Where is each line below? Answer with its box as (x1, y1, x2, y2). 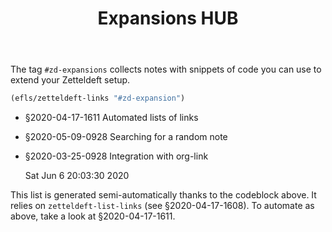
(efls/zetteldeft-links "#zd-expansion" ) (10, 93, 186, 104)
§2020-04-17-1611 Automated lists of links (24, 112, 199, 124)
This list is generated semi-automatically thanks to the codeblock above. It (10, 189, 317, 201)
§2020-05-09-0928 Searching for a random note (24, 131, 228, 143)
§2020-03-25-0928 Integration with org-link (24, 150, 209, 162)
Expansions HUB (97, 7, 239, 30)
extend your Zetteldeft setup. (10, 74, 131, 86)
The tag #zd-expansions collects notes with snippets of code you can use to (10, 63, 322, 76)
